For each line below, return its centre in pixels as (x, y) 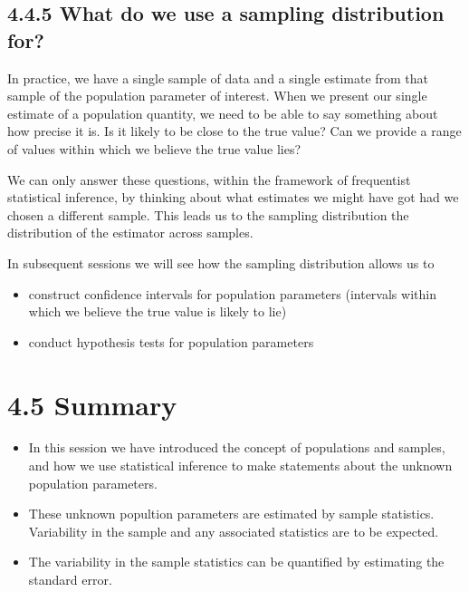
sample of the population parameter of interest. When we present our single (217, 96)
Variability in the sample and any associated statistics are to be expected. (234, 531)
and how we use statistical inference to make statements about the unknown (240, 466)
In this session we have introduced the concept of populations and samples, (237, 447)
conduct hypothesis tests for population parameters (171, 341)
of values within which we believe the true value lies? (154, 148)
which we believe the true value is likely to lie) (158, 311)
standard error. (70, 579)
